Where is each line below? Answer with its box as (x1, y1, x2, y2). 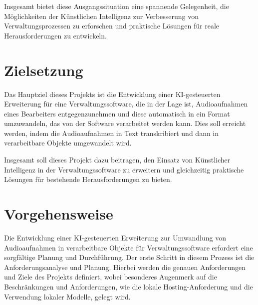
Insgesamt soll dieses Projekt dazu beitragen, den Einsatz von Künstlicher (4, 154, 231, 165)
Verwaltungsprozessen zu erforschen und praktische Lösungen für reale (4, 20, 220, 31)
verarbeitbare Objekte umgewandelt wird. (4, 137, 132, 148)
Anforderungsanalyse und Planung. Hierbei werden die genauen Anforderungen (4, 261, 246, 272)
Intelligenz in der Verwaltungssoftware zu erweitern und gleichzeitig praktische (4, 164, 244, 174)
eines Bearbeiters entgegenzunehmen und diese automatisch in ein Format (4, 108, 230, 118)
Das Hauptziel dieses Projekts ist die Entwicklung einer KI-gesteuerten (4, 88, 221, 99)
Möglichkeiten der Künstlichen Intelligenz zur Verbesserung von (4, 10, 199, 21)
